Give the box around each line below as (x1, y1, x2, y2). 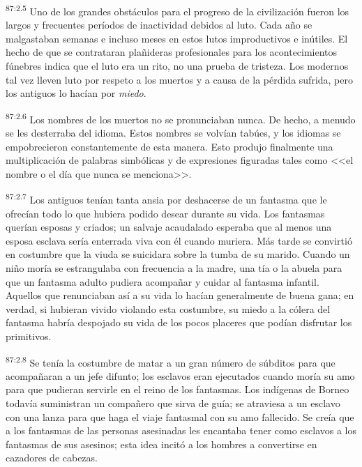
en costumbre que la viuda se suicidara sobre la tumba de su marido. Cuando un (6, 247, 350, 261)
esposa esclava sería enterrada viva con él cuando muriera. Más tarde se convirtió (6, 233, 352, 247)
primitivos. (6, 329, 52, 344)
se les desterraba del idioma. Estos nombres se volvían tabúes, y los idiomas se (6, 125, 341, 140)
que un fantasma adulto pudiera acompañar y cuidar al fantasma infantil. (6, 274, 319, 289)
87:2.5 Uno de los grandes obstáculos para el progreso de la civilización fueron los (6, 2, 349, 18)
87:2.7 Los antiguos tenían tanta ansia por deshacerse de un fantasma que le (6, 190, 327, 207)
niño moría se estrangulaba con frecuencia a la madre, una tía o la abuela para (6, 261, 342, 275)
